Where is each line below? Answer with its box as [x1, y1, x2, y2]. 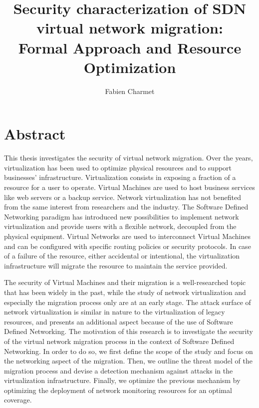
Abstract [4, 123, 66, 144]
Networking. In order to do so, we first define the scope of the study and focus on [4, 345, 253, 356]
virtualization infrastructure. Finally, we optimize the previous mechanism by [4, 375, 241, 385]
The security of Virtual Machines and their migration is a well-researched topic [4, 277, 246, 287]
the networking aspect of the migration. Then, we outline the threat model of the [4, 355, 253, 366]
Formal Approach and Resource [18, 37, 242, 57]
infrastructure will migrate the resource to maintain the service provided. [4, 260, 228, 270]
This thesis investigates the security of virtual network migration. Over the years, [4, 152, 253, 163]
